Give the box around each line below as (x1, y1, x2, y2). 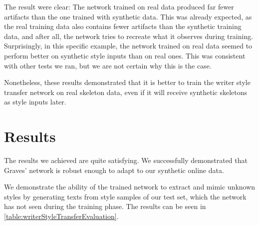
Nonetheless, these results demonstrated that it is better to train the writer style (4, 77, 251, 87)
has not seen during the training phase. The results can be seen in (4, 201, 206, 211)
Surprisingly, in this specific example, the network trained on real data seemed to (4, 40, 253, 51)
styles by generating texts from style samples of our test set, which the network (4, 191, 247, 201)
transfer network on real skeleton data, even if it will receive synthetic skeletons (4, 86, 248, 97)
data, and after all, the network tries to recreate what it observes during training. (4, 30, 254, 41)
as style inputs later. (4, 96, 66, 107)
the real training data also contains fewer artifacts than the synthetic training (4, 21, 242, 31)
